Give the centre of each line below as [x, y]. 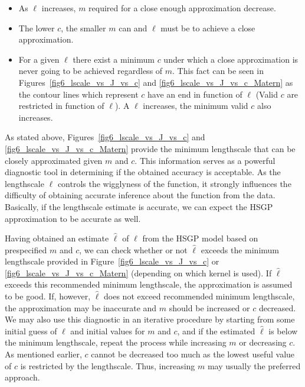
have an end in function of [195, 94]
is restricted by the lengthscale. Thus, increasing [108, 365]
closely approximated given [54, 160]
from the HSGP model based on [200, 238]
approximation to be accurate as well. [73, 218]
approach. [22, 377]
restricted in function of [61, 106]
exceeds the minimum [240, 249]
